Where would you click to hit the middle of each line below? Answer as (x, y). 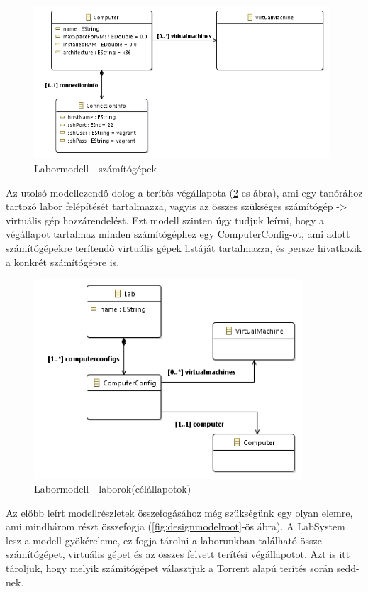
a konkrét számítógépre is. (63, 262)
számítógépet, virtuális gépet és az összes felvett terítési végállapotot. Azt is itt (178, 554)
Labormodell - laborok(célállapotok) (113, 489)
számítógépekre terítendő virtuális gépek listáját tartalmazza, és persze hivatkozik (184, 248)
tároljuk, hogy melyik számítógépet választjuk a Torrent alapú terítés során (170, 568)
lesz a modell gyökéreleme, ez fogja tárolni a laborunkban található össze (164, 540)
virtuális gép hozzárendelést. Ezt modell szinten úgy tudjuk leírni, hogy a (165, 220)
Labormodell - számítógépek (95, 169)
